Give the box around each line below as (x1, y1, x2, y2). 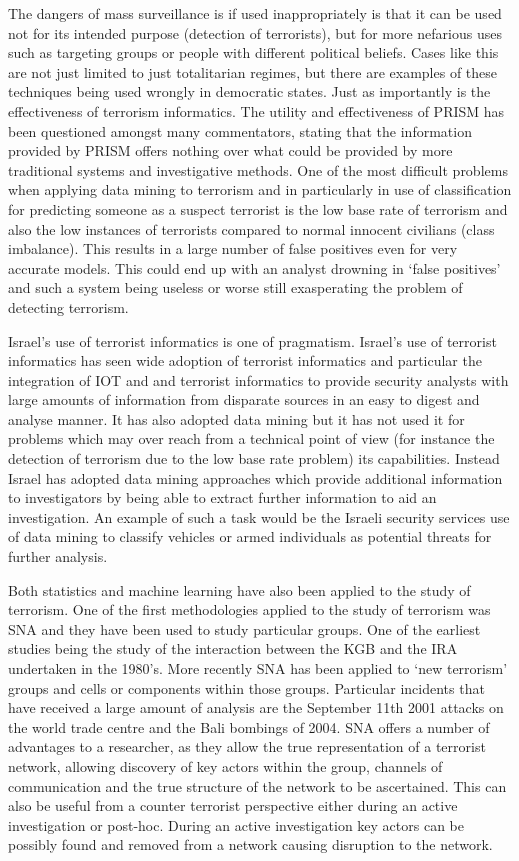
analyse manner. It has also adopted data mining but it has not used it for (8, 408, 465, 429)
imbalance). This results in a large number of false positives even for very (8, 238, 458, 259)
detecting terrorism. (8, 296, 129, 317)
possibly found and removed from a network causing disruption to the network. (8, 834, 493, 855)
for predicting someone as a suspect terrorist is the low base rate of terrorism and (8, 198, 508, 219)
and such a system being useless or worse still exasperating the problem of (8, 277, 463, 298)
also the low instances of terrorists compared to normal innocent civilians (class (8, 218, 495, 239)
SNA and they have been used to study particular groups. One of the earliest (8, 618, 481, 639)
